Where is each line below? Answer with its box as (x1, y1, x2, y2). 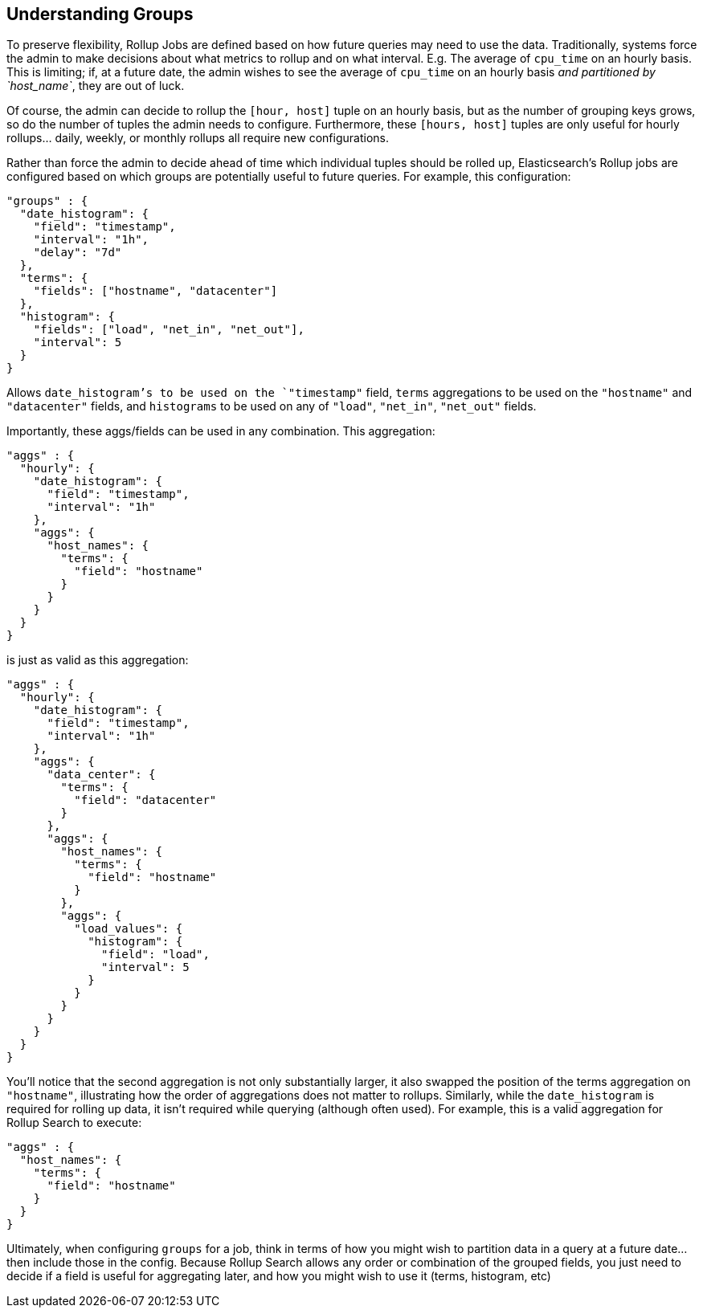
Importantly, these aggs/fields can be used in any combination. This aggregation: (6, 424, 435, 439)
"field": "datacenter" (74, 794, 217, 807)
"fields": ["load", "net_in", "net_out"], (33, 323, 304, 337)
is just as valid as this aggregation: (6, 653, 189, 667)
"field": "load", (101, 948, 210, 961)
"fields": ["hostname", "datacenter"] (33, 284, 278, 298)
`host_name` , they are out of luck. (6, 79, 185, 93)
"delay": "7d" (33, 246, 122, 259)
